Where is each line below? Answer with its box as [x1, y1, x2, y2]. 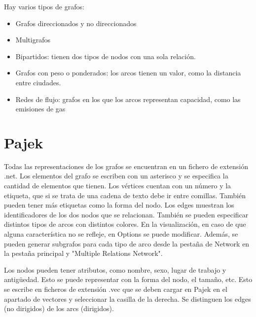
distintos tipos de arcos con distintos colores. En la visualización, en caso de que [4, 219, 246, 229]
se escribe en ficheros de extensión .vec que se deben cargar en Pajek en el [4, 284, 227, 294]
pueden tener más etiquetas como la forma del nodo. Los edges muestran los [4, 200, 234, 210]
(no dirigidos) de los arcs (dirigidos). [4, 303, 114, 314]
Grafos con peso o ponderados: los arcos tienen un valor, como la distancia [15, 68, 241, 78]
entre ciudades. [15, 77, 61, 87]
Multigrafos [15, 35, 50, 45]
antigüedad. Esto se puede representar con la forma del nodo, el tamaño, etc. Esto [4, 274, 253, 284]
